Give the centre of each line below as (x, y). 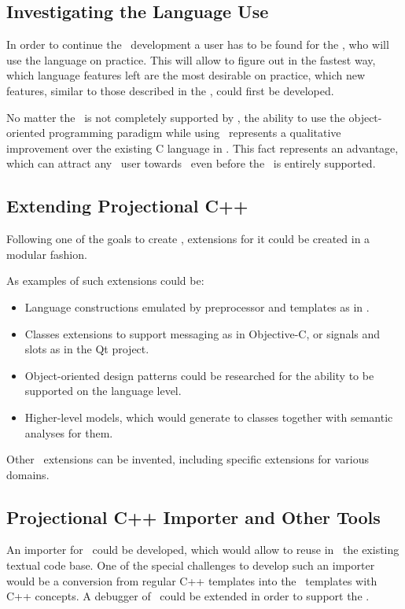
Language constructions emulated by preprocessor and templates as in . (197, 306)
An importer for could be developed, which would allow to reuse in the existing (203, 550)
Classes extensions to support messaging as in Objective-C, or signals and (202, 333)
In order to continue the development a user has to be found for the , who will (198, 44)
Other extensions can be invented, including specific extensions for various (188, 459)
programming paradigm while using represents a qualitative (195, 133)
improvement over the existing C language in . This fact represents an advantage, (202, 148)
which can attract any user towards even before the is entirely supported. (191, 163)
